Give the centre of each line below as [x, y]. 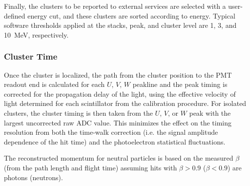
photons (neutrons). [33, 177]
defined [15, 15]
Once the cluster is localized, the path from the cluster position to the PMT [118, 74]
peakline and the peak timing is [180, 84]
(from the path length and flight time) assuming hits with [91, 167]
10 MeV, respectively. [36, 34]
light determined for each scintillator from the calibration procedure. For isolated [125, 103]
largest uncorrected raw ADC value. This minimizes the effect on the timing [118, 122]
